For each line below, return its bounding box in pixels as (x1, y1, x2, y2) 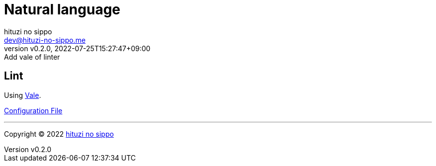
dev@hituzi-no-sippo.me (4, 35, 86, 44)
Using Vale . (4, 90, 41, 99)
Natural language (4, 1, 120, 18)
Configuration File (4, 106, 63, 115)
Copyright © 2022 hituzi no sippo (4, 129, 114, 138)
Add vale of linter (4, 52, 60, 61)
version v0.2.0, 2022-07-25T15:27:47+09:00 (4, 44, 151, 53)
